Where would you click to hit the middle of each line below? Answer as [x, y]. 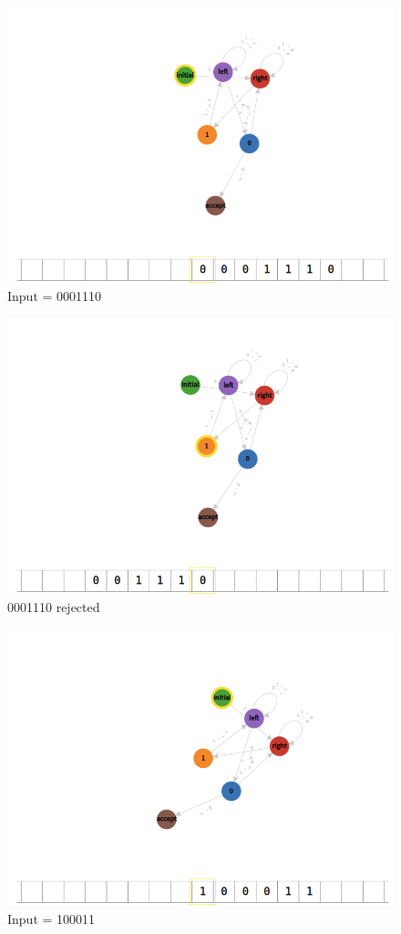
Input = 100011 [51, 918]
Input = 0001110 [55, 296]
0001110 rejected [54, 607]
